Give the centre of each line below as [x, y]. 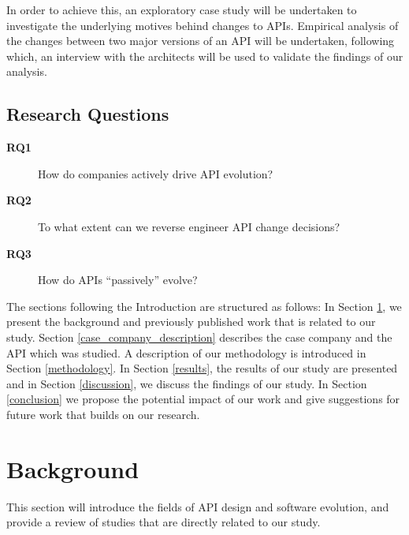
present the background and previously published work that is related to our [191, 322]
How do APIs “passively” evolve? [118, 280]
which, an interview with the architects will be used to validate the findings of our [205, 56]
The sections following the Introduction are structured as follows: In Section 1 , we [204, 306]
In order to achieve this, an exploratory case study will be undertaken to [182, 9]
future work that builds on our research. [103, 414]
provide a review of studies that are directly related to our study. [164, 522]
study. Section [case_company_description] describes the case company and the [199, 337]
